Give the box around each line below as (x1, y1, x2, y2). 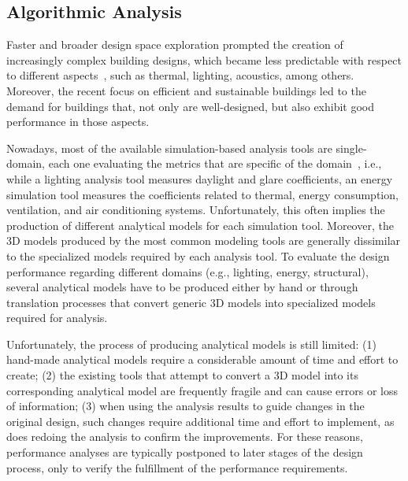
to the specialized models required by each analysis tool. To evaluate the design (6, 247, 390, 264)
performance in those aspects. (6, 113, 150, 130)
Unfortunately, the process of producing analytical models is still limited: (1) (6, 335, 376, 352)
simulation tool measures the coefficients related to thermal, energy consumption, (6, 186, 399, 202)
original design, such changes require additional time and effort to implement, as (6, 413, 395, 429)
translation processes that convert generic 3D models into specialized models (6, 294, 376, 310)
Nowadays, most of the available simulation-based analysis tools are (6, 139, 332, 156)
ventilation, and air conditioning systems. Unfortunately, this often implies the (6, 202, 385, 218)
